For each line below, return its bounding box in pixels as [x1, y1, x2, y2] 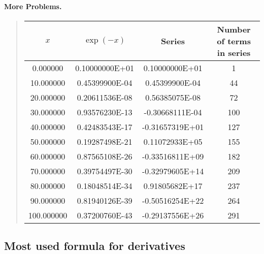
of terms [217, 35, 251, 47]
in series [217, 46, 251, 58]
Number [217, 23, 251, 35]
